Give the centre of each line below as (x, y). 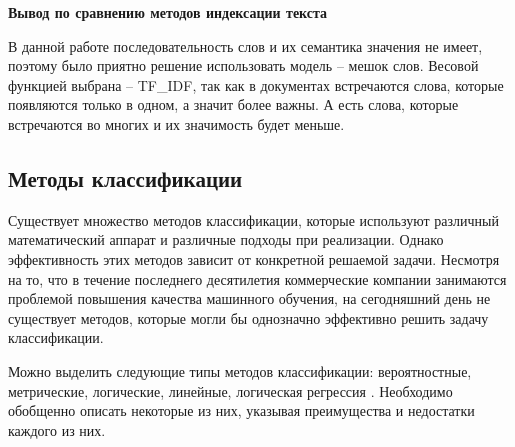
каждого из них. (57, 429)
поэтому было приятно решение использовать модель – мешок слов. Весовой (243, 65)
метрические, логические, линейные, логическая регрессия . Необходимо (230, 390)
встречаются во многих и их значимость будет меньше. (176, 123)
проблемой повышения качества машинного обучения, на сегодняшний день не (249, 298)
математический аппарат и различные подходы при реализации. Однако (226, 239)
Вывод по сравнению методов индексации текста (168, 12)
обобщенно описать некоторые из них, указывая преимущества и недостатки (241, 410)
